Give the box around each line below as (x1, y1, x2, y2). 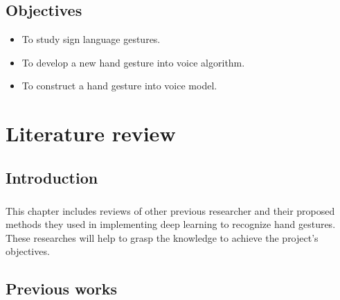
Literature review (6, 119, 176, 148)
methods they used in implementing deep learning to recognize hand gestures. (6, 217, 336, 231)
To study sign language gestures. (21, 32, 161, 46)
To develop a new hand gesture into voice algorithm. (21, 55, 245, 69)
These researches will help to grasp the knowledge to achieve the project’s (6, 230, 319, 245)
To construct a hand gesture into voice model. (21, 78, 217, 93)
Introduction (6, 166, 98, 188)
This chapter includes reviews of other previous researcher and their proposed (6, 203, 335, 218)
